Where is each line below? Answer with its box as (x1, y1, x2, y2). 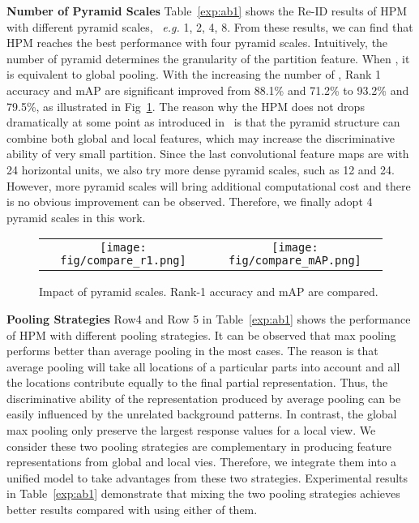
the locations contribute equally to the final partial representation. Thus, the (6, 374, 388, 391)
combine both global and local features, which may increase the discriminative (6, 129, 395, 146)
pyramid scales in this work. (6, 208, 146, 225)
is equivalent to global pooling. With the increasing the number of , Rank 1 (6, 66, 382, 83)
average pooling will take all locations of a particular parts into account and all (6, 358, 400, 375)
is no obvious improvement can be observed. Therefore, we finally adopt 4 (6, 193, 373, 210)
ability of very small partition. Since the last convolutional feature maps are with (6, 145, 409, 162)
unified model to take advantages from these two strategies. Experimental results (6, 469, 408, 486)
